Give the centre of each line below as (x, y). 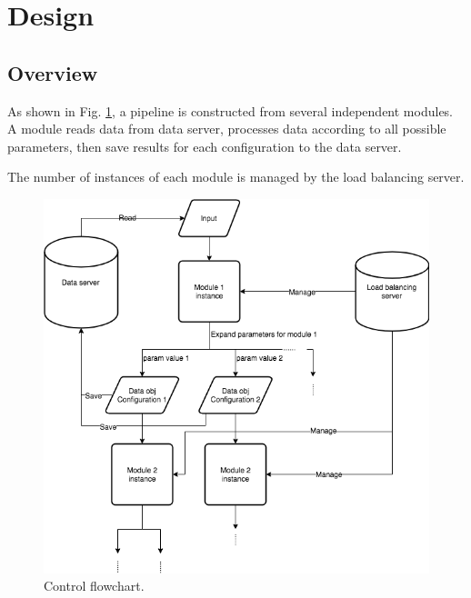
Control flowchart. (94, 586)
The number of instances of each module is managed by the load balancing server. (236, 177)
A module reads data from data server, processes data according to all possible (227, 129)
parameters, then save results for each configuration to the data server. (205, 146)
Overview (53, 72)
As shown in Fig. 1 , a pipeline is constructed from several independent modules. (230, 110)
